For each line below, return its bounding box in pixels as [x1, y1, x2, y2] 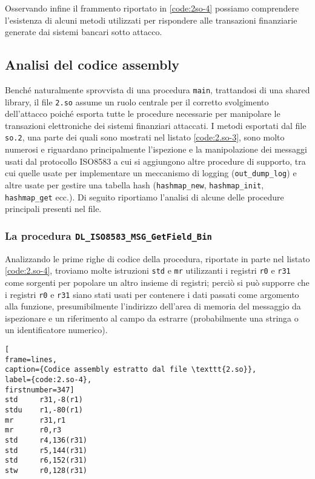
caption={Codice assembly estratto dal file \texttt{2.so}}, [5, 365, 257, 374]
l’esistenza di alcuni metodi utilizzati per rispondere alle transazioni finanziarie [5, 13, 297, 26]
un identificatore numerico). [5, 323, 108, 336]
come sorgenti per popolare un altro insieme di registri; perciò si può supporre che [5, 276, 310, 288]
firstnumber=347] [5, 385, 75, 394]
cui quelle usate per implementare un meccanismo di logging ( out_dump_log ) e [5, 167, 297, 179]
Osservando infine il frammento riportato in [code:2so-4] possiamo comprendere [5, 2, 299, 14]
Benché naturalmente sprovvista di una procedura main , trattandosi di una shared [5, 83, 310, 96]
